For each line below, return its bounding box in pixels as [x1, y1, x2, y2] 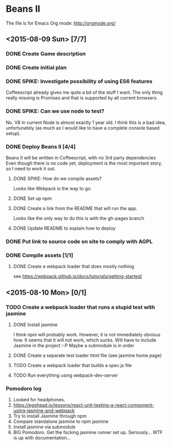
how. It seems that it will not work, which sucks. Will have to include [13, 337, 157, 343]
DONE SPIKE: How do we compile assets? [13, 175, 102, 182]
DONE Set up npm [13, 195, 52, 201]
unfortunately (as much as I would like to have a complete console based [6, 125, 160, 131]
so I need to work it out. [6, 166, 56, 172]
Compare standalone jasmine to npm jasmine [13, 418, 109, 424]
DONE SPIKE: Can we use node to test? [6, 108, 104, 115]
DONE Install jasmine [13, 321, 58, 328]
